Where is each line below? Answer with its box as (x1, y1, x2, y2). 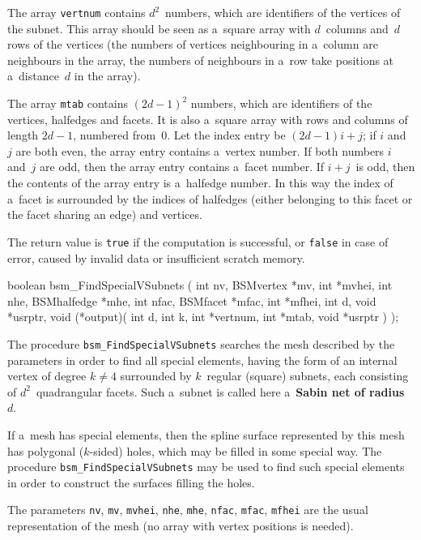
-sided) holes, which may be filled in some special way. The (89, 442, 382, 459)
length (7, 126, 39, 144)
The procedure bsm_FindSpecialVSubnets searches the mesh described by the (7, 335, 395, 352)
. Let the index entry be (167, 126, 286, 144)
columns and (325, 19, 389, 36)
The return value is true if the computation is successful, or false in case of (7, 233, 389, 250)
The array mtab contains (7, 95, 128, 112)
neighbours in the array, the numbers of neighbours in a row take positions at (7, 51, 394, 68)
